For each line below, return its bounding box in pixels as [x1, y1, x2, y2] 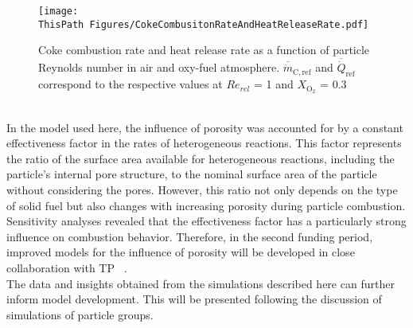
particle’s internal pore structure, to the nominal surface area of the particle [6, 166, 377, 182]
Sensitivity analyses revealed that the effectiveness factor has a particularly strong [6, 213, 407, 229]
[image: [38, 6, 79, 17]
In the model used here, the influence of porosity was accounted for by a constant [6, 119, 403, 135]
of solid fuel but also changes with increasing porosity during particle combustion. [6, 197, 406, 213]
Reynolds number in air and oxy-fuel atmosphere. [38, 59, 280, 76]
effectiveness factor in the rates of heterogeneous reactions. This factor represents [6, 135, 402, 151]
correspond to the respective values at [38, 76, 223, 92]
